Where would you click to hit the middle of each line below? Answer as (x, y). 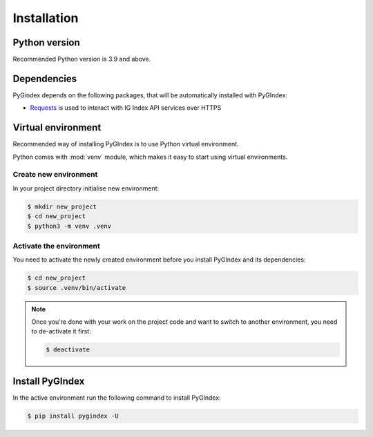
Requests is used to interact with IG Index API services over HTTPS (126, 108)
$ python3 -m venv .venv (69, 226)
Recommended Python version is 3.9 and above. (82, 59)
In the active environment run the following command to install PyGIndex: (117, 398)
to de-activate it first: (61, 331)
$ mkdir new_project (62, 206)
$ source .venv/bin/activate (77, 288)
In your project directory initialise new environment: (86, 188)
